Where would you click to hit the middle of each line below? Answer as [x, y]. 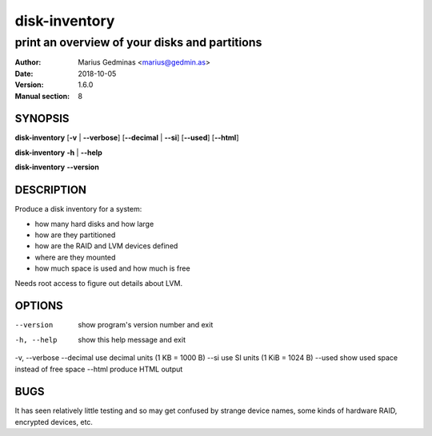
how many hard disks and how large [94, 224]
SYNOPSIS [42, 119]
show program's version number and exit [146, 325]
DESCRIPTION [51, 190]
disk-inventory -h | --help [59, 153]
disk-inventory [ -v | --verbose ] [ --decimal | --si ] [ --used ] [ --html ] [127, 138]
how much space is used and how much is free [113, 268]
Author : [28, 62]
